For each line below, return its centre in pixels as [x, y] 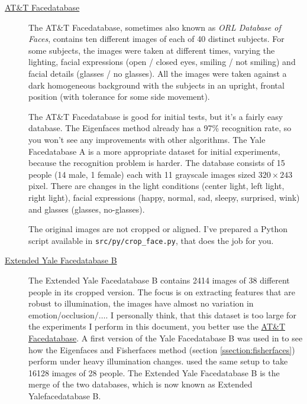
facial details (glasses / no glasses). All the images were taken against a [158, 73]
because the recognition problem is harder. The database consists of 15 [157, 163]
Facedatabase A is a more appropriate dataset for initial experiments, [154, 151]
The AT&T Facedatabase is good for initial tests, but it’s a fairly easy [156, 116]
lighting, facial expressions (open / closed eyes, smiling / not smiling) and [162, 62]
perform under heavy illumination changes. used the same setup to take [158, 361]
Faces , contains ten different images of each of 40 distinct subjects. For [156, 39]
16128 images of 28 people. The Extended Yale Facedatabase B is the [154, 372]
